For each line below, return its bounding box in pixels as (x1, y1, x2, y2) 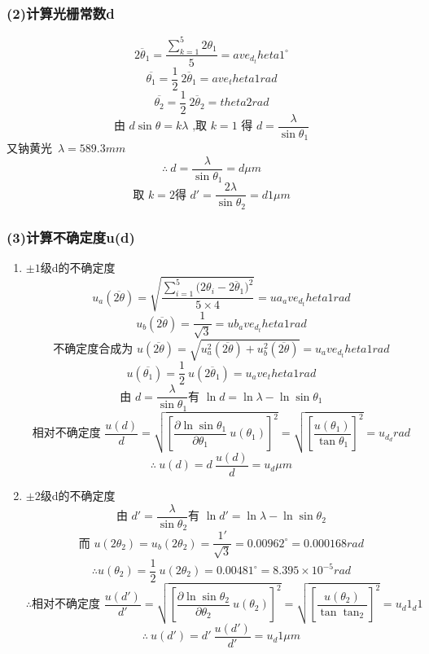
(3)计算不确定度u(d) (7, 226, 135, 247)
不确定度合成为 (53, 343, 134, 355)
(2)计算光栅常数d (7, 2, 115, 23)
